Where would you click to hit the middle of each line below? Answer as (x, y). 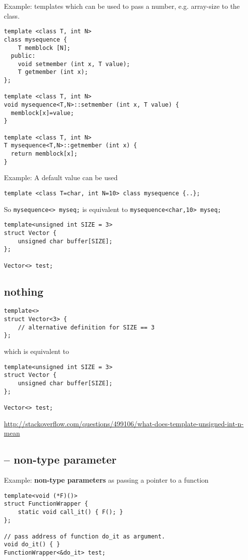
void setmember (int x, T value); (74, 64)
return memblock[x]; (44, 154)
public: (23, 56)
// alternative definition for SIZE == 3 (86, 327)
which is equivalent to (37, 351)
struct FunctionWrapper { (46, 504)
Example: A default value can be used (61, 177)
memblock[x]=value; (43, 113)
